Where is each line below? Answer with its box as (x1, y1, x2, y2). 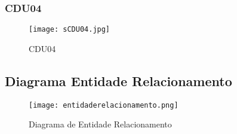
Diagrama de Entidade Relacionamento (29, 118, 172, 130)
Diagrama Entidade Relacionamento (5, 71, 232, 90)
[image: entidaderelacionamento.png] (29, 100, 178, 109)
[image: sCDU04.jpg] (29, 25, 110, 34)
